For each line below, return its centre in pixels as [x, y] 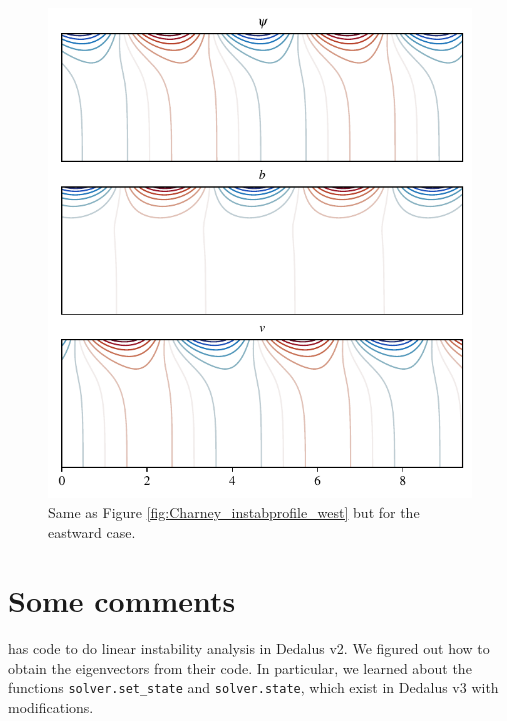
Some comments [122, 600]
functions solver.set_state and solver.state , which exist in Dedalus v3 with [253, 687]
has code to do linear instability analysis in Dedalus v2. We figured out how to [249, 648]
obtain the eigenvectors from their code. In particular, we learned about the [240, 667]
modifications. [51, 707]
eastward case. [92, 531]
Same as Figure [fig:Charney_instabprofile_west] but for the [234, 511]
